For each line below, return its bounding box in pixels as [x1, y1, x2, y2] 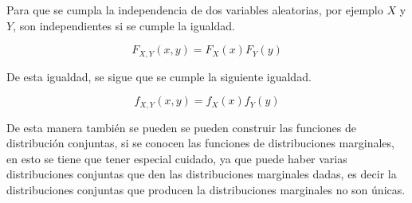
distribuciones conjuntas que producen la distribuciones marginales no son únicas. [6, 182, 406, 198]
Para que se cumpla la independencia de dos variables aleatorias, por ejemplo [6, 2, 383, 18]
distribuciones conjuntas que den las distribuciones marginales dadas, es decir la [6, 166, 397, 182]
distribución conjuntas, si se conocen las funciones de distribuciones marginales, [6, 135, 394, 151]
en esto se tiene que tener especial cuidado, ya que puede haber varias [6, 150, 347, 166]
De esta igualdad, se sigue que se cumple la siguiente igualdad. [6, 68, 312, 84]
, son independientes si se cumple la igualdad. [13, 17, 235, 33]
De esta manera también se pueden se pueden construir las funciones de [6, 119, 357, 135]
